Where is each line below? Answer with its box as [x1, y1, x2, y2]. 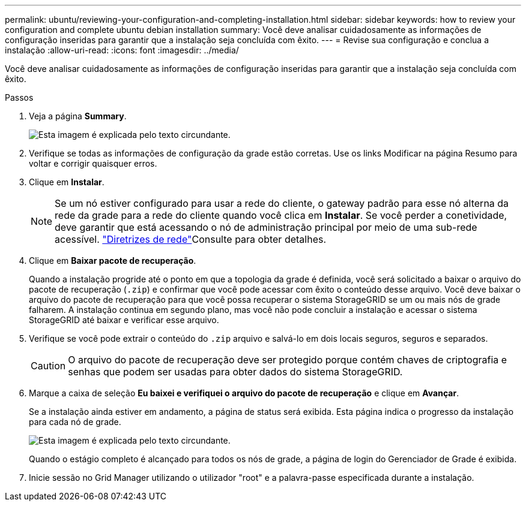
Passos [5, 92, 34, 103]
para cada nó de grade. [29, 417, 121, 427]
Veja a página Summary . [29, 111, 127, 121]
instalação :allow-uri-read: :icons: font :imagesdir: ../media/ [5, 45, 239, 55]
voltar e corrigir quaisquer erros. [29, 158, 157, 168]
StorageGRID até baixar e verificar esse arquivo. [29, 315, 219, 325]
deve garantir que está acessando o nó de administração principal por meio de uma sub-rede [55, 221, 477, 233]
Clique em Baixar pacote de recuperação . [29, 255, 196, 266]
